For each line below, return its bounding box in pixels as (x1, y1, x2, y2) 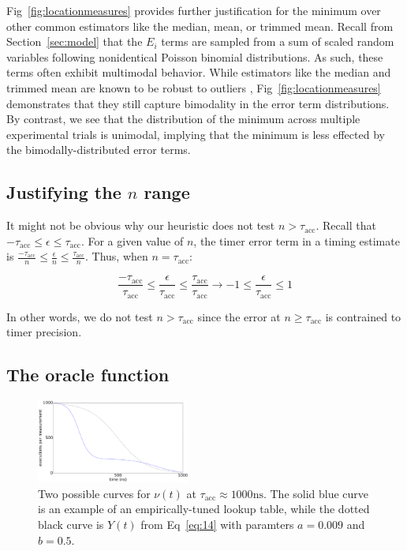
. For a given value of (80, 232, 184, 249)
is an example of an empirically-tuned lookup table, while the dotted (38, 500, 370, 517)
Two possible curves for (38, 485, 151, 501)
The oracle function (6, 362, 170, 387)
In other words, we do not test (6, 308, 153, 324)
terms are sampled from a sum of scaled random (161, 33, 394, 50)
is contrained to (325, 308, 401, 324)
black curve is (38, 515, 104, 532)
